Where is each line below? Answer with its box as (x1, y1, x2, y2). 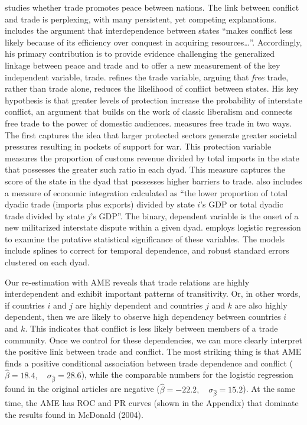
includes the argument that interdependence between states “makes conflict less (5, 24, 292, 37)
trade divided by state (5, 209, 85, 222)
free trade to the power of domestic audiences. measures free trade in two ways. (5, 116, 292, 129)
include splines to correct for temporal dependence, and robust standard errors (5, 244, 289, 257)
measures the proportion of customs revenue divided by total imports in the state (5, 151, 299, 164)
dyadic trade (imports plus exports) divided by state (5, 198, 195, 210)
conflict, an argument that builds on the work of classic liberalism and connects (5, 105, 293, 118)
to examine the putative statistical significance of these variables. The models (5, 232, 285, 245)
